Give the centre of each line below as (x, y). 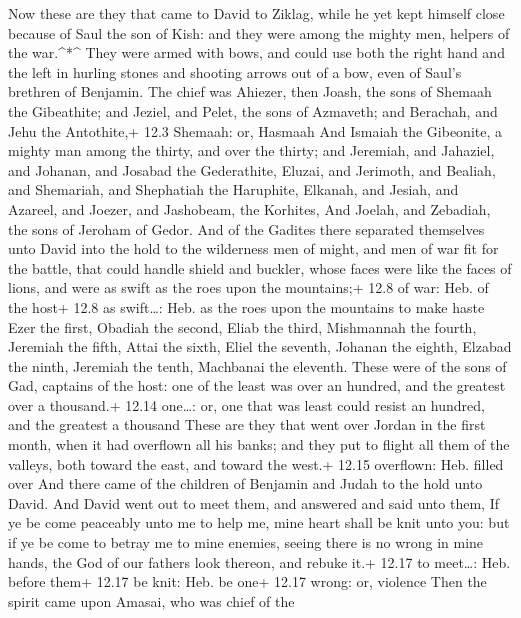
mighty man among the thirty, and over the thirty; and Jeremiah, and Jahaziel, (251, 150)
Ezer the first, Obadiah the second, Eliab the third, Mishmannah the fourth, (242, 326)
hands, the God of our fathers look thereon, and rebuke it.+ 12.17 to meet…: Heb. (259, 561)
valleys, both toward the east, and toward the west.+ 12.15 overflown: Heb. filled (256, 463)
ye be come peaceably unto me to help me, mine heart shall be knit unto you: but (259, 522)
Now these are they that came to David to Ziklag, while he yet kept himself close (256, 13)
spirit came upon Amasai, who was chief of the (151, 600)
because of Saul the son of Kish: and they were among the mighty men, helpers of (259, 32)
